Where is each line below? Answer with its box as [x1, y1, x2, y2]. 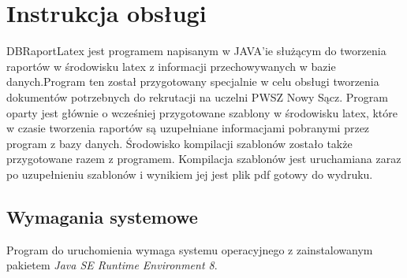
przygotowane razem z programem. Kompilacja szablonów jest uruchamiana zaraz [6, 150, 401, 167]
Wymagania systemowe [6, 204, 198, 228]
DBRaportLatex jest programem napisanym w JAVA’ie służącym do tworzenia [6, 43, 386, 59]
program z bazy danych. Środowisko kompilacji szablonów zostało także [6, 135, 353, 151]
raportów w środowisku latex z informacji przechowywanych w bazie [6, 57, 336, 74]
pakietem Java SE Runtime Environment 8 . [6, 257, 218, 273]
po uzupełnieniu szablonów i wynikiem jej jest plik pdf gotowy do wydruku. [6, 165, 373, 182]
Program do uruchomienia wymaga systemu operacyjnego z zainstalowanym [6, 241, 373, 258]
